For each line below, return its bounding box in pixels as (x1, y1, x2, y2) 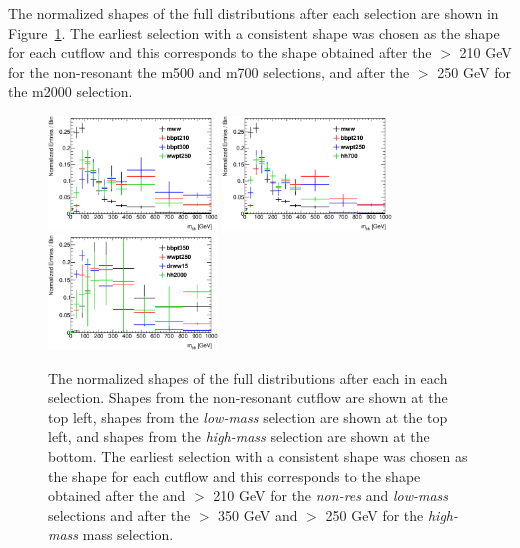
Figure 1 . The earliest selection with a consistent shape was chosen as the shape (8, 22, 500, 43)
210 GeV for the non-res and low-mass (213, 485, 449, 506)
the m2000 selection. (8, 81, 133, 102)
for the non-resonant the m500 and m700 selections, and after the (8, 61, 410, 82)
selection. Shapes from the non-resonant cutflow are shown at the (48, 387, 448, 408)
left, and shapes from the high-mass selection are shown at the (48, 426, 430, 447)
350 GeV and (218, 504, 298, 525)
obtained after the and (48, 485, 186, 506)
